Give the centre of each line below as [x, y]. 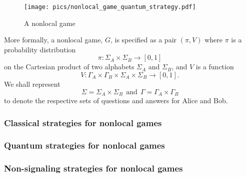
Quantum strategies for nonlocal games [84, 145]
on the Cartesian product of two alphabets [69, 67]
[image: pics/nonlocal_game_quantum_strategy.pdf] [110, 7]
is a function [215, 67]
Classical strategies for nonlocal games [83, 122]
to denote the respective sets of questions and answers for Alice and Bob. [116, 100]
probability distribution [40, 49]
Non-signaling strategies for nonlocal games [93, 168]
